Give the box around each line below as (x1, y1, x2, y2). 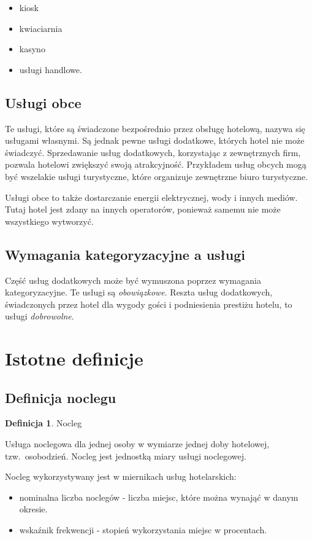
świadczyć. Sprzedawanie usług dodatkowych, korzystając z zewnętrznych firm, (5, 146, 301, 158)
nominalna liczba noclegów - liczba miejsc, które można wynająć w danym (19, 490, 299, 503)
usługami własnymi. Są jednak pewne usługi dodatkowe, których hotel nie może (5, 134, 305, 147)
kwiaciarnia (19, 22, 63, 34)
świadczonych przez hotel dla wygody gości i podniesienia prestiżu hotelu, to (5, 297, 292, 310)
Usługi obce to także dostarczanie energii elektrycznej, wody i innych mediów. (5, 190, 298, 203)
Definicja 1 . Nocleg (5, 417, 82, 429)
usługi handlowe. (19, 63, 82, 76)
